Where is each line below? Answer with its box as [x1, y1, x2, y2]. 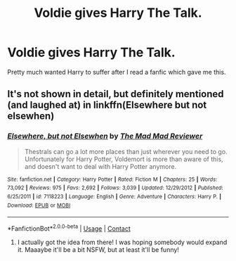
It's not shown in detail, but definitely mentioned [7, 88, 224, 100]
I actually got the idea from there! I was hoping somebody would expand [17, 238, 228, 246]
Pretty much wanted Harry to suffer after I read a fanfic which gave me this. [7, 68, 226, 76]
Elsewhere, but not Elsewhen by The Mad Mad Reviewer [7, 132, 203, 141]
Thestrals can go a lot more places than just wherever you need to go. [24, 147, 228, 155]
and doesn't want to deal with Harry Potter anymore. [24, 162, 177, 170]
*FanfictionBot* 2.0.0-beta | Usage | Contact [7, 223, 131, 233]
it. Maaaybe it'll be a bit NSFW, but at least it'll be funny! [17, 245, 179, 254]
